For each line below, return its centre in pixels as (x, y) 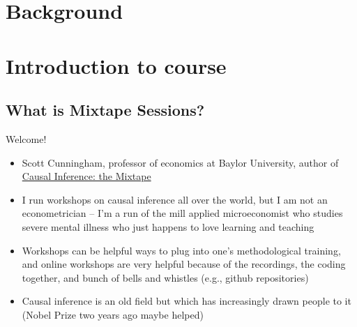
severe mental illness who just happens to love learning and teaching (168, 226)
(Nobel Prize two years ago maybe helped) (113, 314)
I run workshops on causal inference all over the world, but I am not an (175, 199)
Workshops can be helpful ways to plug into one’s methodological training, (181, 250)
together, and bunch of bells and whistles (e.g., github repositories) (165, 277)
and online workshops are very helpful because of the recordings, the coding (184, 264)
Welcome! (26, 138)
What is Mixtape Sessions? (105, 110)
